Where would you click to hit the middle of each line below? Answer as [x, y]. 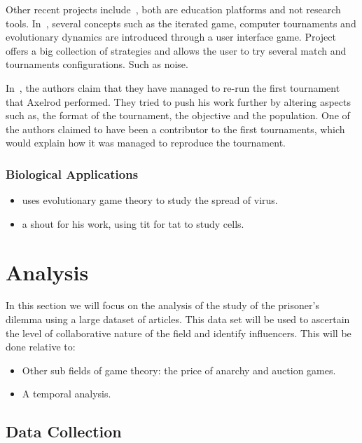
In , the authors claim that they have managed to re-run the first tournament [173, 87]
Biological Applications [72, 173]
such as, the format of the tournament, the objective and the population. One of [178, 115]
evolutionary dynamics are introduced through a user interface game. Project [171, 37]
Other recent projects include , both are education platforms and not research [173, 9]
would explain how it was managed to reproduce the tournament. [146, 143]
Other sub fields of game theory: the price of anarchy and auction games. [179, 370]
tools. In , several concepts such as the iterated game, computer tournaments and [181, 23]
